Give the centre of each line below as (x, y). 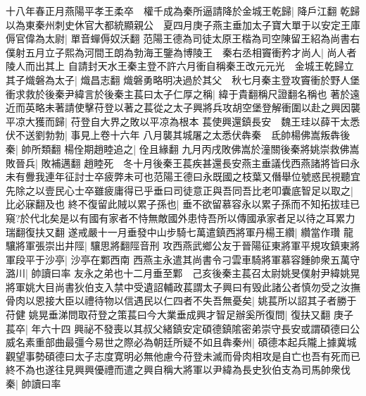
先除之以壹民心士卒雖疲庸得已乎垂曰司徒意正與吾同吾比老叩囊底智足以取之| (179, 190)
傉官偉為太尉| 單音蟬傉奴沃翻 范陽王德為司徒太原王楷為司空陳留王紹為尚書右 (183, 38)
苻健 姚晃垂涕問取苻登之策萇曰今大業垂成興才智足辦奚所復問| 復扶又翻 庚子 (179, 315)
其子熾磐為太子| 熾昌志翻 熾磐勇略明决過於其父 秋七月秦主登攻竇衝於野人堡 (183, 79)
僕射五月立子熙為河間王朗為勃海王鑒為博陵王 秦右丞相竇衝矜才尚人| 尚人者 (181, 52)
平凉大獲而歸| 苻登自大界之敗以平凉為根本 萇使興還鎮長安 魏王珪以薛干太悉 (183, 121)
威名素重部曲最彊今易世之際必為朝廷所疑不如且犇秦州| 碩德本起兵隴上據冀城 (181, 342)
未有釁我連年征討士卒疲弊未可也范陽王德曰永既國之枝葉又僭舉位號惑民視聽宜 (183, 177)
